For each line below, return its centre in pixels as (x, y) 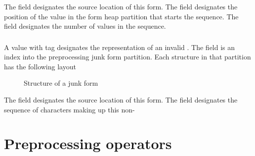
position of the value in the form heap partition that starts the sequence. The (121, 16)
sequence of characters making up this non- (69, 109)
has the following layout (40, 66)
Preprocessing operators (88, 143)
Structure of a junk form (61, 83)
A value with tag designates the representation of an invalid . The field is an (120, 47)
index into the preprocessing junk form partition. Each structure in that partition (127, 57)
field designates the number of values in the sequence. (85, 26)
